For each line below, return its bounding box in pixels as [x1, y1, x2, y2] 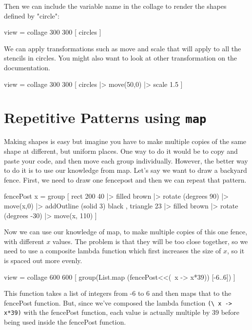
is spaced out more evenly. [4, 255, 82, 265]
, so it [227, 246, 245, 256]
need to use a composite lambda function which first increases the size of [4, 246, 221, 256]
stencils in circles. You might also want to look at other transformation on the [4, 53, 237, 63]
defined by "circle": [4, 10, 59, 21]
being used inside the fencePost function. [4, 317, 126, 327]
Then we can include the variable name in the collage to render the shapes [4, 1, 227, 11]
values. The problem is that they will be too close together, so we [52, 236, 248, 246]
